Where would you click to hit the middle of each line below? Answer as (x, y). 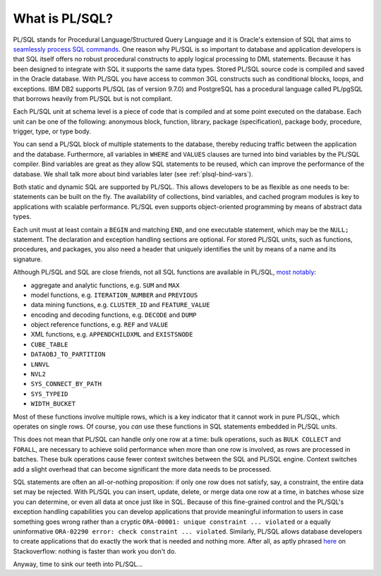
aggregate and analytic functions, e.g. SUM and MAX (105, 285)
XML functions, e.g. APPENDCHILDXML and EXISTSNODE (112, 335)
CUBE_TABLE (49, 344)
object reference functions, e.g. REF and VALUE (99, 325)
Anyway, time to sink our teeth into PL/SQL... (78, 564)
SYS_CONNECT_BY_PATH (66, 384)
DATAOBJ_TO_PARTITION (68, 354)
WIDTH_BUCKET (53, 404)
